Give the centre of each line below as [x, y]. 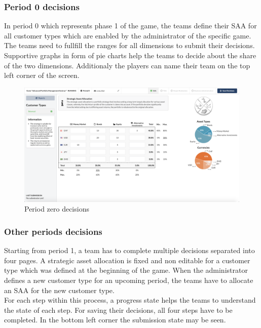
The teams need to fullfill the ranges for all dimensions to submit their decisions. [129, 45]
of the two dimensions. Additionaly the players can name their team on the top [127, 65]
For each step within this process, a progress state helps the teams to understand [130, 300]
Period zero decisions [57, 209]
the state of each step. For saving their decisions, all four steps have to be [118, 310]
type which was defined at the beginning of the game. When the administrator [126, 270]
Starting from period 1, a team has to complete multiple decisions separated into [129, 250]
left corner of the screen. [42, 75]
